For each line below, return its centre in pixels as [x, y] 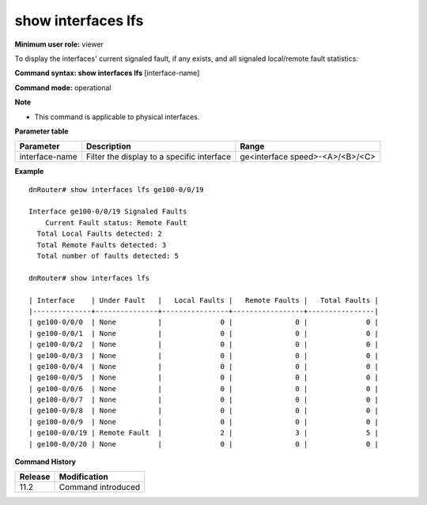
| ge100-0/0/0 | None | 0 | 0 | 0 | [204, 322]
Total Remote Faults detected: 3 [102, 245]
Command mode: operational [63, 88]
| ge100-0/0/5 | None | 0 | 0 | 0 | [204, 378]
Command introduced [100, 488]
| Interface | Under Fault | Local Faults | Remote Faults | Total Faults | [204, 300]
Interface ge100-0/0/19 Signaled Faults [108, 212]
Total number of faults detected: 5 [108, 256]
